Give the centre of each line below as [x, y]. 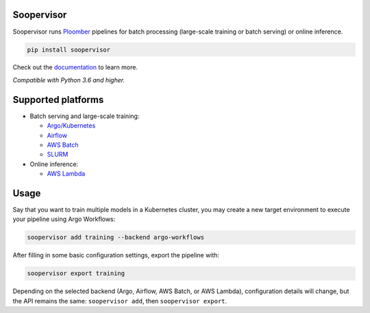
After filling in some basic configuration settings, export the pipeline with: [116, 255]
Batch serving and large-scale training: [85, 116]
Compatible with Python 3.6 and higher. [69, 80]
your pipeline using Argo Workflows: [64, 219]
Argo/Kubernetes [71, 126]
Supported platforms [58, 100]
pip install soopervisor [69, 49]
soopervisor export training [76, 274]
